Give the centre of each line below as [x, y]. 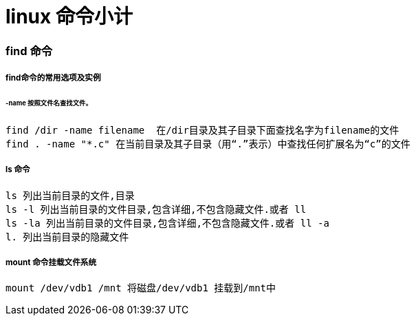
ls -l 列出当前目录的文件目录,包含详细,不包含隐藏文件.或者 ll [156, 209]
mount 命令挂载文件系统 [51, 262]
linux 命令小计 [69, 17]
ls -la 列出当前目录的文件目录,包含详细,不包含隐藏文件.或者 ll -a [167, 223]
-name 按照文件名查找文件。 [49, 103]
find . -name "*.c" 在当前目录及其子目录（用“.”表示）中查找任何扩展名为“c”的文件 [208, 144]
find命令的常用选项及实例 [53, 78]
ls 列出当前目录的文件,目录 [70, 195]
